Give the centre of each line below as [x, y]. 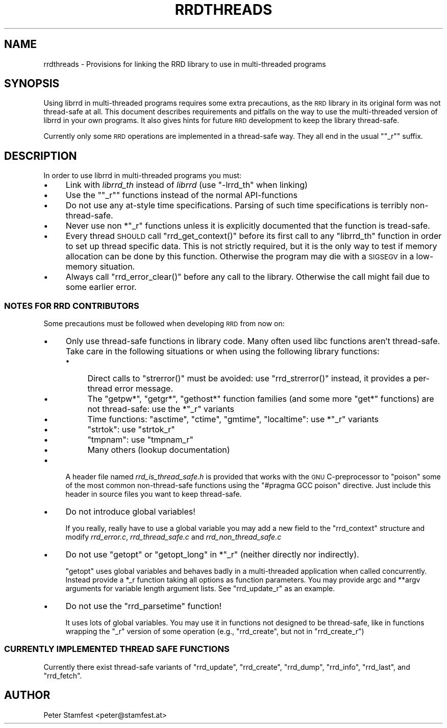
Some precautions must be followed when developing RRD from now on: [164, 324]
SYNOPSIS [32, 84]
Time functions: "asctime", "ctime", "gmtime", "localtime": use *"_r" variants [233, 419]
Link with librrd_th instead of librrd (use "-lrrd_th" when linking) [187, 185]
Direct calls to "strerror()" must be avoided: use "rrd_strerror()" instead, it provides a [249, 379]
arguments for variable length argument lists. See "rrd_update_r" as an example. [200, 589]
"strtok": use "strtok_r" [131, 430]
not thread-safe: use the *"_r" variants [161, 409]
